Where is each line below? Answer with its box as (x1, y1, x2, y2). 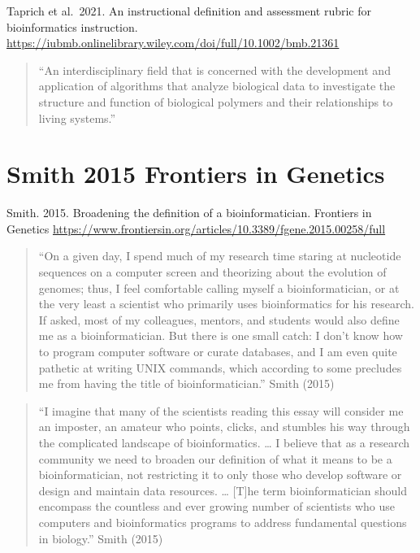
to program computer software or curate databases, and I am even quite (38, 343, 397, 360)
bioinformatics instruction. (6, 18, 138, 35)
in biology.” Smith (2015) (38, 529, 163, 546)
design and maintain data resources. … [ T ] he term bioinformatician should (38, 481, 408, 499)
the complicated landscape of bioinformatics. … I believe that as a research (38, 434, 410, 451)
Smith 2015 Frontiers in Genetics (6, 157, 385, 190)
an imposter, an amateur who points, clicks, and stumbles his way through (38, 418, 410, 435)
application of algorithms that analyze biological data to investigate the (38, 77, 396, 94)
